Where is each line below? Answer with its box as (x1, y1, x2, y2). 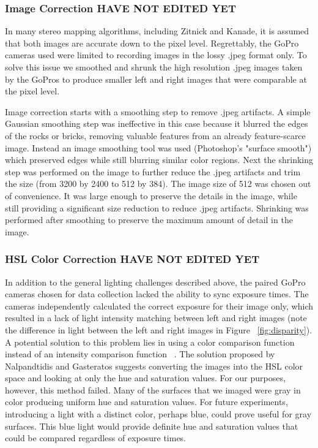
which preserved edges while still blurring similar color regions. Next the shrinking (5, 153, 314, 166)
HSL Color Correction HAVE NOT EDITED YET (5, 251, 260, 267)
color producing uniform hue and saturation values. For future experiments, (5, 395, 288, 408)
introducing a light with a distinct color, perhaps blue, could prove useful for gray (5, 408, 312, 420)
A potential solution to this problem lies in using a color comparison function (5, 335, 295, 348)
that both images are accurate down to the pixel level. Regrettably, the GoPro (5, 36, 299, 49)
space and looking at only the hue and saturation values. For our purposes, (5, 371, 286, 384)
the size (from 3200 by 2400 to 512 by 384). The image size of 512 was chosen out (5, 177, 311, 190)
